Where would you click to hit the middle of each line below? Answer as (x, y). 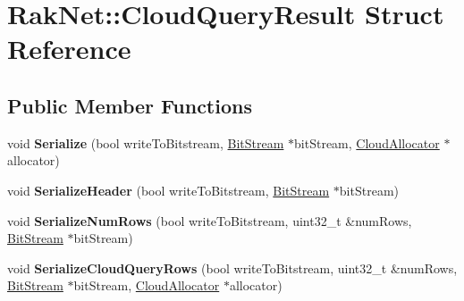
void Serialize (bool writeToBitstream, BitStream (146, 142)
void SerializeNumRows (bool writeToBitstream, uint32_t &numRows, (210, 220)
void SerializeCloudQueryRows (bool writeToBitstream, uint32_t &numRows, (232, 268)
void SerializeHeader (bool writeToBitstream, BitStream (169, 190)
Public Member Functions (130, 105)
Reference (69, 49)
